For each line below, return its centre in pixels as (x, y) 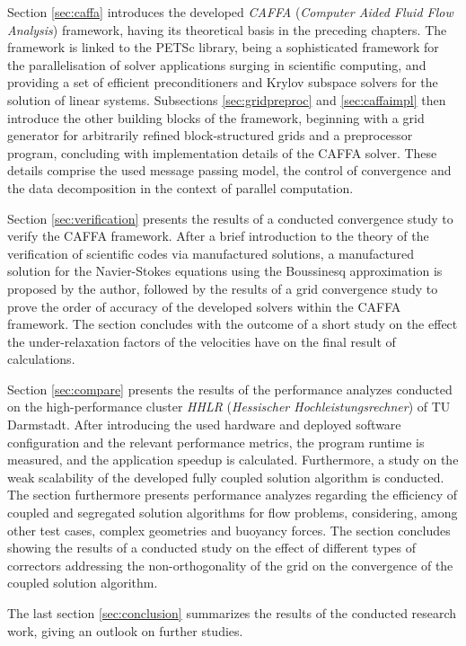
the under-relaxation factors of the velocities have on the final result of (202, 341)
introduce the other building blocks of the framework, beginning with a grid (216, 117)
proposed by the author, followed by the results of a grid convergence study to (223, 288)
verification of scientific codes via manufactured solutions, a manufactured (211, 253)
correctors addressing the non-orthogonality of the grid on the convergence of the (230, 565)
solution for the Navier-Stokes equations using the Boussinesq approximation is (225, 271)
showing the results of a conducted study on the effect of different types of (212, 548)
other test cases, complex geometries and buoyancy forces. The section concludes (229, 530)
